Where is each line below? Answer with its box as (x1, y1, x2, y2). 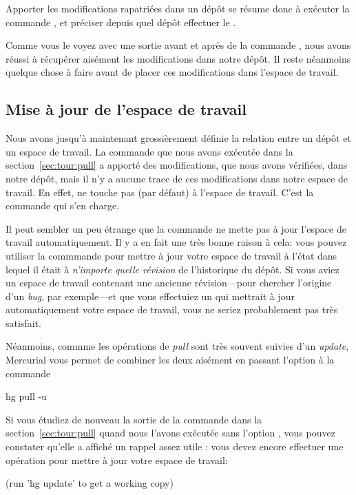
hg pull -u (6, 389, 47, 403)
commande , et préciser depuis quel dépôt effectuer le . (6, 14, 236, 29)
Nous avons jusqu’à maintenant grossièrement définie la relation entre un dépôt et (6, 131, 351, 145)
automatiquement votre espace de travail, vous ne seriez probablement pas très (6, 302, 338, 317)
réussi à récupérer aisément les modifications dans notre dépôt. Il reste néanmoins (6, 51, 351, 65)
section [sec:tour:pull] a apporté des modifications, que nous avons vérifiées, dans (6, 158, 348, 172)
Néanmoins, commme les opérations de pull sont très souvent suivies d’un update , (6, 339, 349, 353)
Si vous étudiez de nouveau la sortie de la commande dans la (6, 412, 262, 426)
